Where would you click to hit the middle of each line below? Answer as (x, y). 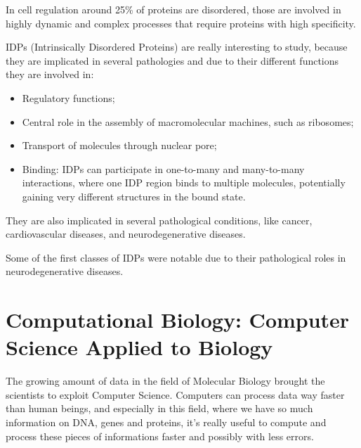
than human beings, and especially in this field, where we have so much (159, 408)
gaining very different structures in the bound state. (134, 196)
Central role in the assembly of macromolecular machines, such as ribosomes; (188, 121)
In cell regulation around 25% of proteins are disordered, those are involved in (173, 9)
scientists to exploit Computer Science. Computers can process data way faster (175, 394)
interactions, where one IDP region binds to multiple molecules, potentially (184, 183)
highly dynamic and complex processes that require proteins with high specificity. (181, 23)
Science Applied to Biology (139, 347)
